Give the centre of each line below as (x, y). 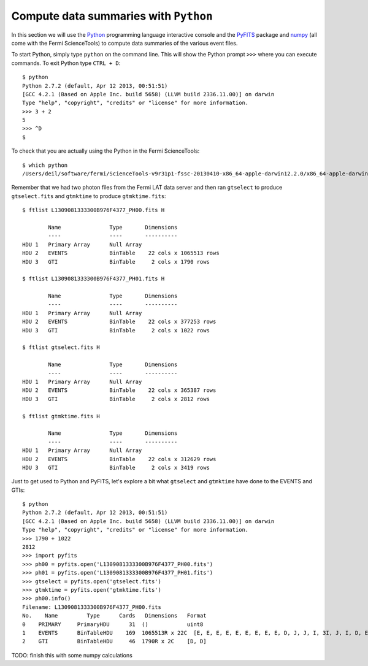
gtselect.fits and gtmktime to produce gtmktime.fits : (89, 196)
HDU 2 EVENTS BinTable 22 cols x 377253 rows (119, 322)
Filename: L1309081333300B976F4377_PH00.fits (92, 607)
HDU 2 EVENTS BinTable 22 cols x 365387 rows (119, 390)
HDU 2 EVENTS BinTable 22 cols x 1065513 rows (121, 253)
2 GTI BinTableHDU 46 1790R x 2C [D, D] (114, 641)
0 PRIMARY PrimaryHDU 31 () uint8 (113, 624)
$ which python (45, 165)
